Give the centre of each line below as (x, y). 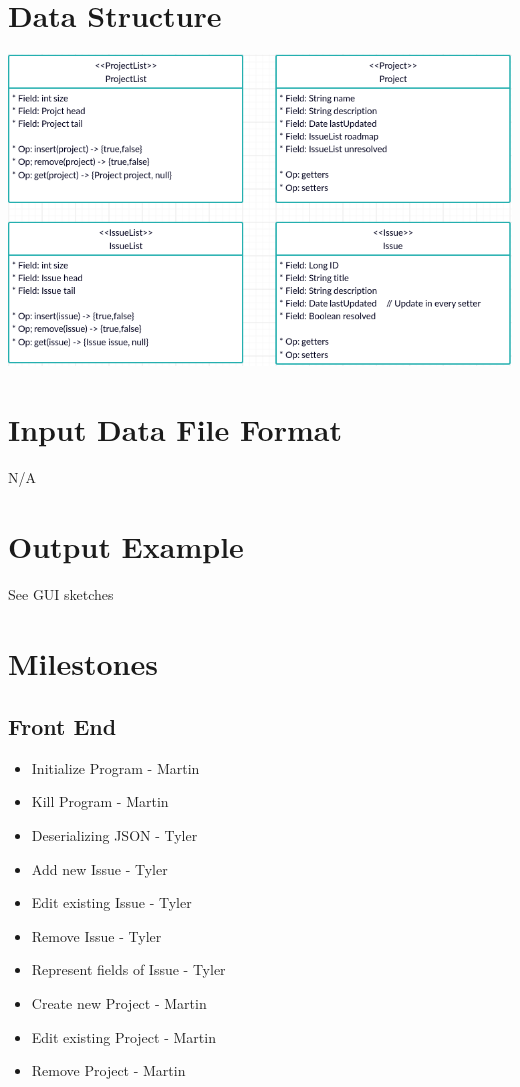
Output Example (126, 545)
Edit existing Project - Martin (123, 1036)
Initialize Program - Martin (115, 767)
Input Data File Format (175, 429)
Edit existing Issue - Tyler (111, 902)
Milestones (83, 662)
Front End (62, 726)
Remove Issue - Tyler (96, 935)
